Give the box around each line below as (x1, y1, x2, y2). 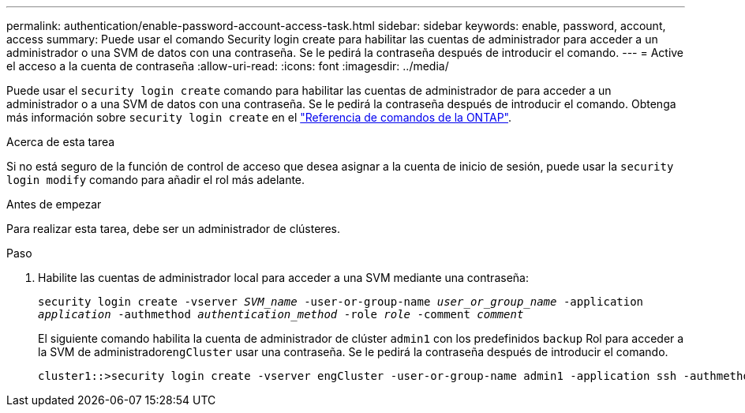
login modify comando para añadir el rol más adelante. (6, 173, 305, 186)
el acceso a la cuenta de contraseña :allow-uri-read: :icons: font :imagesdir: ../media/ (6, 59, 449, 73)
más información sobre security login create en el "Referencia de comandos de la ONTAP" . (6, 111, 512, 124)
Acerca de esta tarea (6, 135, 115, 148)
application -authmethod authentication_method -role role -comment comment (38, 308, 524, 321)
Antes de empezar (6, 197, 102, 211)
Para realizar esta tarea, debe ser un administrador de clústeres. (6, 222, 340, 235)
